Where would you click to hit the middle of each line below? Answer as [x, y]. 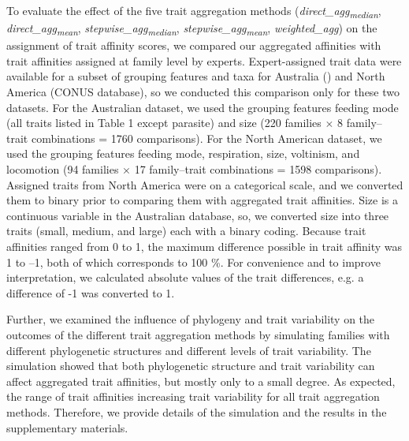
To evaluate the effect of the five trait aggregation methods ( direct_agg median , [194, 11]
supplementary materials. [67, 427]
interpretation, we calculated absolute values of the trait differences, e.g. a [185, 277]
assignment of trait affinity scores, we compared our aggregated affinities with [194, 45]
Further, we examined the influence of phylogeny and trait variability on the [191, 319]
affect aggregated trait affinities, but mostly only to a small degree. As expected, [201, 381]
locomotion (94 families [63, 169]
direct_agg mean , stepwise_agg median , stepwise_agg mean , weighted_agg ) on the [192, 29]
